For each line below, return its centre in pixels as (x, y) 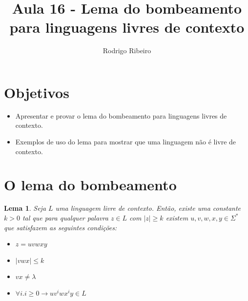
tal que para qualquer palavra (65, 217)
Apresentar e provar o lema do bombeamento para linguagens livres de (121, 115)
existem (177, 217)
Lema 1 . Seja (25, 208)
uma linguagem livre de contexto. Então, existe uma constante (148, 208)
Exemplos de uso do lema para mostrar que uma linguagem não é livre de (126, 142)
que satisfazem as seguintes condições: (61, 227)
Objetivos (37, 92)
